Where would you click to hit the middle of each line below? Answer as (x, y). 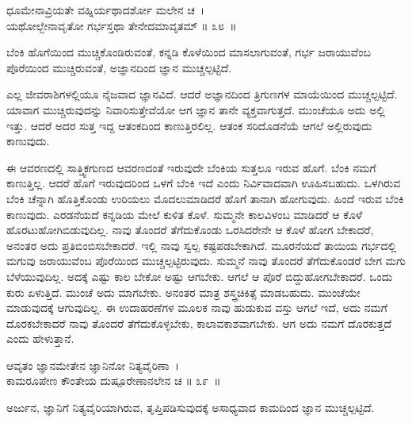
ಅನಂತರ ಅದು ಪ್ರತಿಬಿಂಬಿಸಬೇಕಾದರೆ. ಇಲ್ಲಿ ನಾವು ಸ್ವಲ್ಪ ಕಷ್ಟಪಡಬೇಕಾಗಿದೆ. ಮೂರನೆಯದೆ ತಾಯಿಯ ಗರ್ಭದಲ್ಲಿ (202, 245)
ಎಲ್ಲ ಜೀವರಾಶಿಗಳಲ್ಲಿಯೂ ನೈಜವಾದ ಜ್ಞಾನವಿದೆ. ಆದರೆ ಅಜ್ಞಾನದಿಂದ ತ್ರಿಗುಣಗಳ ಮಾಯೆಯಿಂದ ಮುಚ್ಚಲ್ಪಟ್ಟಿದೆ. (202, 94)
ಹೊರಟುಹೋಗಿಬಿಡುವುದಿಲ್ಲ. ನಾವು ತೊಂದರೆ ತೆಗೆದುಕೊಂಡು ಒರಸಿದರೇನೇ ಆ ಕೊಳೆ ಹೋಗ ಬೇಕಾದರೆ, (190, 230)
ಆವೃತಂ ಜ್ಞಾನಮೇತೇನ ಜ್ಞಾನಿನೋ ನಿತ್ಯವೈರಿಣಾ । (93, 365)
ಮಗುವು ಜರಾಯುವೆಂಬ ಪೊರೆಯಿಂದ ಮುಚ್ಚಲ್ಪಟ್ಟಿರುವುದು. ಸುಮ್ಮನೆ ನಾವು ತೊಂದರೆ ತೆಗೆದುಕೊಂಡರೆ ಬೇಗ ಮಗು (206, 261)
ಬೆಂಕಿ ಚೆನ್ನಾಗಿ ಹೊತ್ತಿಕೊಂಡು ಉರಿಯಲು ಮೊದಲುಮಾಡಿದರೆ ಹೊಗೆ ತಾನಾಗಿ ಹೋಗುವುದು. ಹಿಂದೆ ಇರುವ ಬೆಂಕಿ (205, 198)
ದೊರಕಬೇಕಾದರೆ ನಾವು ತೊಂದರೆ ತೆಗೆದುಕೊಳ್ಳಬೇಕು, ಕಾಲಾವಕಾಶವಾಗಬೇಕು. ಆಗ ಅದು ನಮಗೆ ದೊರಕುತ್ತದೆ (199, 323)
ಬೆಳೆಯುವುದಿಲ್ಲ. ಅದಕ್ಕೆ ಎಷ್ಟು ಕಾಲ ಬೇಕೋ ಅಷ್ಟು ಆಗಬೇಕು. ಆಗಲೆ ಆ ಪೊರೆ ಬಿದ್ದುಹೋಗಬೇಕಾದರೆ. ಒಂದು (200, 276)
